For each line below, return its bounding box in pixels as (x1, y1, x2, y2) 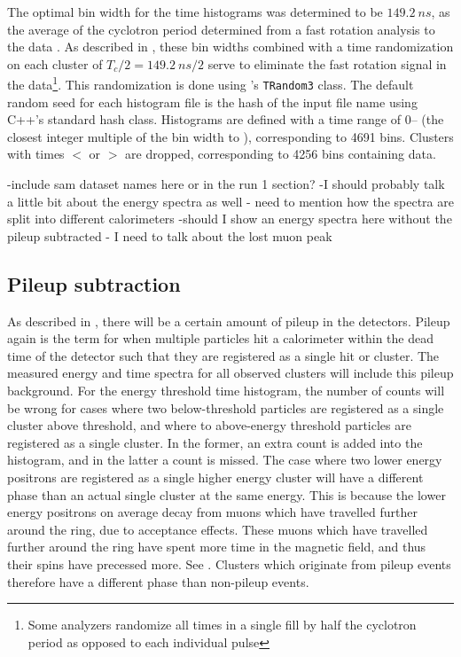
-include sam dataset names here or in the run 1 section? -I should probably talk (7, 175, 445, 193)
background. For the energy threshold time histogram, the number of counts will (7, 381, 445, 400)
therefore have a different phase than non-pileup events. (7, 572, 309, 591)
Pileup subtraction (7, 270, 181, 297)
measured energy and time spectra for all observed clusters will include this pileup (7, 364, 454, 382)
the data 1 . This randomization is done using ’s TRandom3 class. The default (7, 73, 414, 94)
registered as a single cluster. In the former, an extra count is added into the (7, 433, 423, 451)
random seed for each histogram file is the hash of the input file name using (7, 92, 418, 111)
